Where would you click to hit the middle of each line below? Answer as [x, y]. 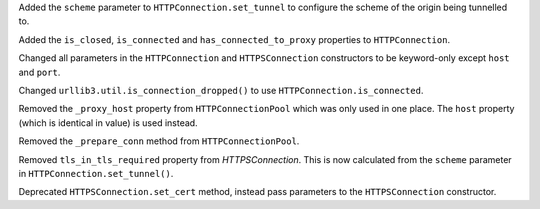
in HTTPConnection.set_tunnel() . [96, 173]
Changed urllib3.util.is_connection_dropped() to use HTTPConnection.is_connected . [221, 90]
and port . [39, 72]
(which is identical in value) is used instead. [108, 122]
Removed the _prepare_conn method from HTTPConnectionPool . [159, 141]
